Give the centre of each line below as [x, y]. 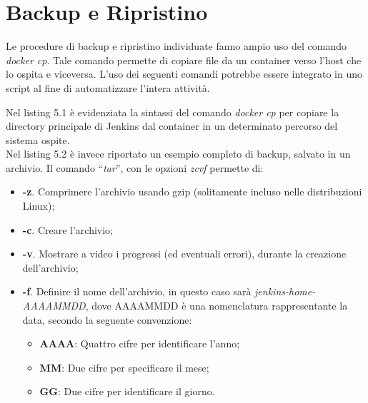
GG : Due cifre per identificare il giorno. [127, 391]
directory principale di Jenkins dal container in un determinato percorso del [172, 126]
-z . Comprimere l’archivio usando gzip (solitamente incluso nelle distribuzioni [192, 192]
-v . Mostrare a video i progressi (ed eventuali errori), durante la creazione [184, 254]
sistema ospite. [38, 139]
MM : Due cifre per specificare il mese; [124, 367]
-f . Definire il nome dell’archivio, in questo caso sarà [137, 291]
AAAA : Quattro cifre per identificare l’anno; [140, 343]
